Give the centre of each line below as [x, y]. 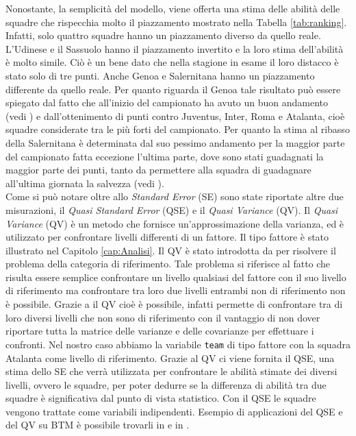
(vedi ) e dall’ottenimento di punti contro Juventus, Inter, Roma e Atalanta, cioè [175, 116]
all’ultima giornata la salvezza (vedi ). [85, 183]
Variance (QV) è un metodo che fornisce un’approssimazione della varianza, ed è [175, 223]
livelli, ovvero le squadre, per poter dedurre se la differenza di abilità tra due [166, 384]
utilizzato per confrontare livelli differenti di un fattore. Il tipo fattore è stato [167, 237]
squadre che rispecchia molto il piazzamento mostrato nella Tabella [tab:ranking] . [176, 22]
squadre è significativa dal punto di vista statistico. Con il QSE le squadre [161, 398]
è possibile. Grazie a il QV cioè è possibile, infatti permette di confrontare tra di [174, 304]
